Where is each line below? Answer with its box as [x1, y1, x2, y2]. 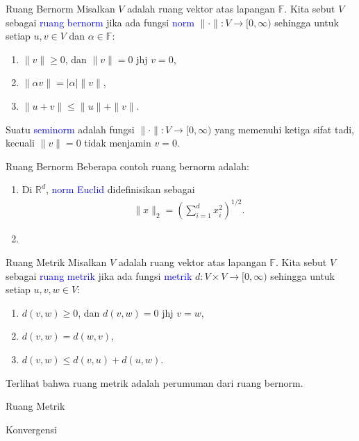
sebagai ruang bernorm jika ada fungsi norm [6, 15, 194, 29]
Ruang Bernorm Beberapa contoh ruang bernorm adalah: [6, 158, 249, 173]
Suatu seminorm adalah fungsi [6, 122, 135, 136]
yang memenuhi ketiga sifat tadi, [215, 122, 354, 136]
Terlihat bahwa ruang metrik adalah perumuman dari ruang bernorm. [6, 375, 303, 390]
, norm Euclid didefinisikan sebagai [45, 182, 195, 197]
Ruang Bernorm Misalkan [6, 1, 115, 15]
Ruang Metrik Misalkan [6, 255, 107, 269]
